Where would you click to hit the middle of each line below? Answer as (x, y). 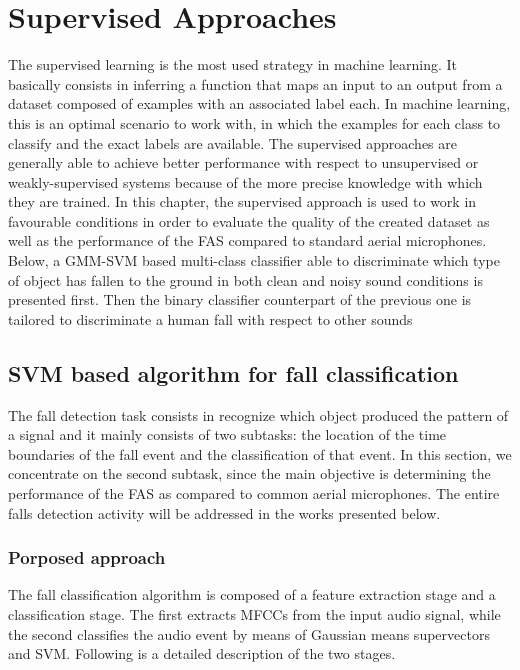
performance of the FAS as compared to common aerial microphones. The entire (254, 493)
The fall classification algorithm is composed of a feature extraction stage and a (252, 594)
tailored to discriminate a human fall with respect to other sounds (210, 318)
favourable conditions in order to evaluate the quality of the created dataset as (249, 220)
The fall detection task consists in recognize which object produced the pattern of (258, 414)
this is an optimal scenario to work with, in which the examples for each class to (254, 122)
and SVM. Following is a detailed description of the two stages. (202, 653)
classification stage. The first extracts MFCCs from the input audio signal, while (254, 614)
